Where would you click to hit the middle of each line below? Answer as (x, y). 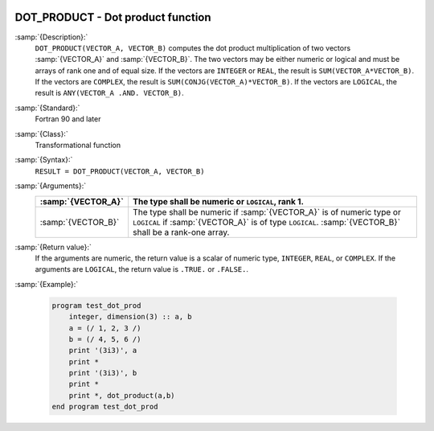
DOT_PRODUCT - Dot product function (113, 17)
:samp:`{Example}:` (47, 284)
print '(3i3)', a (103, 351)
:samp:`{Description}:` (51, 37)
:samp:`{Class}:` (41, 133)
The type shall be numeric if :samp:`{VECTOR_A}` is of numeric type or (267, 211)
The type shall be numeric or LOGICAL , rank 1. (219, 201)
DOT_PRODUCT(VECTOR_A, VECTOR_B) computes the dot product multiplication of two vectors (193, 47)
